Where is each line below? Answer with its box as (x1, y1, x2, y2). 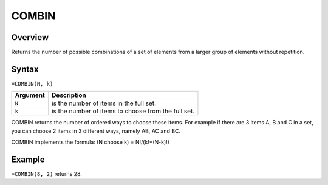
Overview (11, 32, 49, 42)
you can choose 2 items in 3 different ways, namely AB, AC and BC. (11, 127, 181, 135)
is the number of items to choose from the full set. (52, 107, 195, 115)
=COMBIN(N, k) (11, 80, 53, 87)
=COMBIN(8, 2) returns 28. (11, 170, 82, 178)
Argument (15, 91, 45, 99)
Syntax (11, 64, 39, 74)
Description (52, 91, 86, 99)
